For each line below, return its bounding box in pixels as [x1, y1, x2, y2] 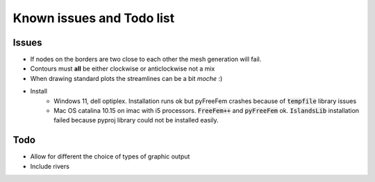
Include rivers [30, 162, 69, 170]
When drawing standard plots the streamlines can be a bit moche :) [30, 74, 223, 82]
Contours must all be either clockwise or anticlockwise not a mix [30, 64, 215, 73]
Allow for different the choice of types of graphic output [30, 152, 190, 161]
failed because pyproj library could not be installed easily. [53, 116, 219, 125]
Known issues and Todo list [12, 10, 175, 26]
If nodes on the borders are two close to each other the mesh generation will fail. [30, 55, 262, 64]
